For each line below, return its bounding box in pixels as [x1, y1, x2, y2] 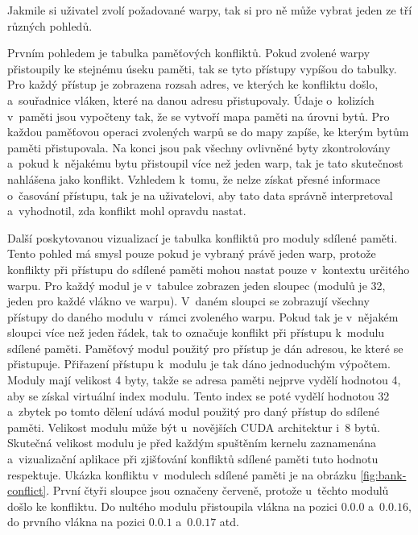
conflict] [7, 482, 47, 499]
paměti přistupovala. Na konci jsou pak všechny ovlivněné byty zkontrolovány [7, 139, 391, 156]
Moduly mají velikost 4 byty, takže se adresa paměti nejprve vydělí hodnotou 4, [7, 371, 401, 388]
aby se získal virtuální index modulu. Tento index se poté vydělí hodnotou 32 [7, 387, 390, 404]
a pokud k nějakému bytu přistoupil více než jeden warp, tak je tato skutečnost [7, 155, 404, 172]
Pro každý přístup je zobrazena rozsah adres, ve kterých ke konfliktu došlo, [7, 76, 379, 93]
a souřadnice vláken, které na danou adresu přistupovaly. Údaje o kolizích [7, 91, 375, 108]
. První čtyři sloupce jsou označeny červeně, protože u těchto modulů [46, 482, 389, 499]
